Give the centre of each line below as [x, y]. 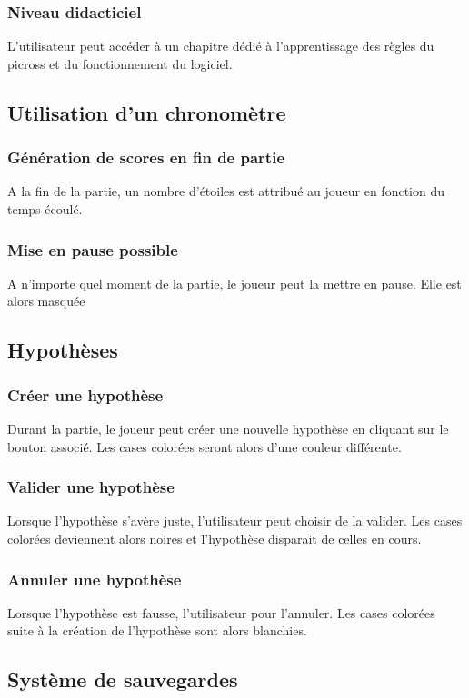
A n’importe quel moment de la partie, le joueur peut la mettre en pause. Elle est [234, 283]
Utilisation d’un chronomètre [147, 112]
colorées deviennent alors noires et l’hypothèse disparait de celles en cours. [215, 538]
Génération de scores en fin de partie [146, 157]
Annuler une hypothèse [95, 579]
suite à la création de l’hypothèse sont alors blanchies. [157, 630]
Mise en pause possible [93, 249]
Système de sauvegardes [123, 679]
